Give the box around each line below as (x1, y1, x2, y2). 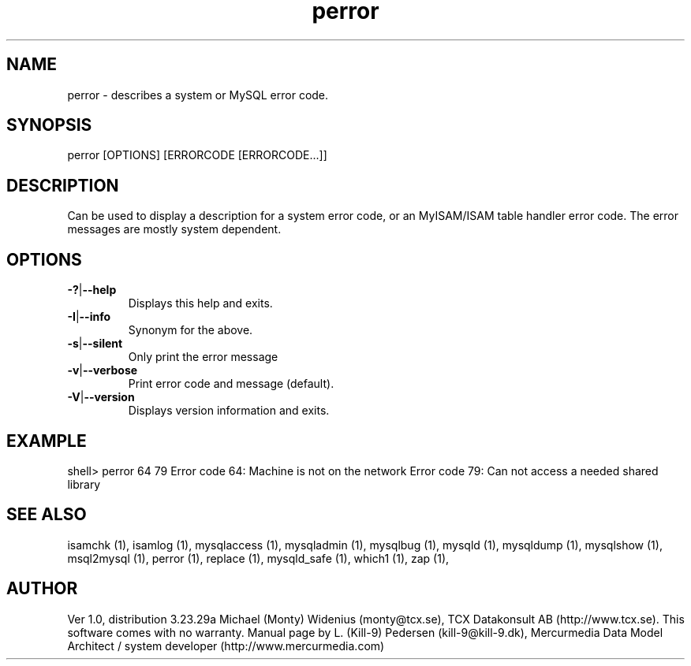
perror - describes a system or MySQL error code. (67, 87, 329, 102)
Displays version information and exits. (128, 404, 330, 418)
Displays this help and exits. (128, 296, 273, 311)
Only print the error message (128, 350, 278, 364)
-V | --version (67, 390, 135, 404)
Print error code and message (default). (128, 377, 334, 391)
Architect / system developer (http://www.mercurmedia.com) (67, 638, 385, 653)
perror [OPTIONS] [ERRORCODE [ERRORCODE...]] (67, 148, 327, 162)
